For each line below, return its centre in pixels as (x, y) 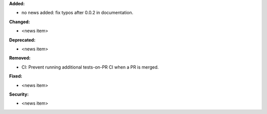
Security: (19, 94)
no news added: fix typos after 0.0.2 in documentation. (77, 13)
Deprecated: (22, 40)
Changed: (20, 22)
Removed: (20, 58)
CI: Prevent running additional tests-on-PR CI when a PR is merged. (90, 67)
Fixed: (16, 76)
